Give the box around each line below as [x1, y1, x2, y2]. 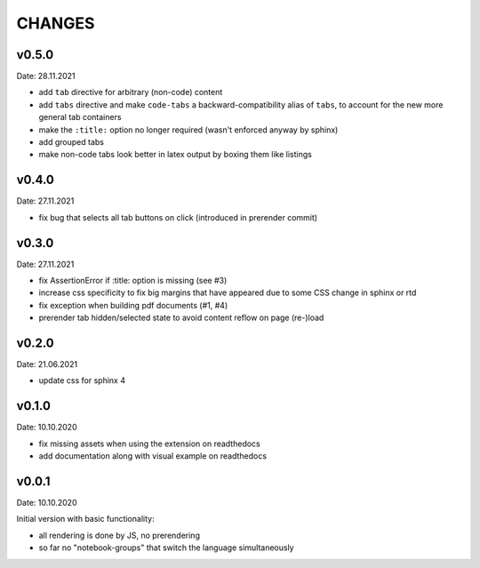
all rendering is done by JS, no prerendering [38, 530, 200, 540]
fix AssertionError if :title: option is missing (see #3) [38, 276, 228, 285]
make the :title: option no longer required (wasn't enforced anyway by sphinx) [38, 124, 339, 135]
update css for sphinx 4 [38, 375, 126, 386]
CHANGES [16, 13, 95, 33]
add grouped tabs [38, 137, 104, 148]
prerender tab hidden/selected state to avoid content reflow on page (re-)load [38, 312, 324, 324]
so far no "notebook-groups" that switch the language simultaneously [38, 542, 294, 553]
